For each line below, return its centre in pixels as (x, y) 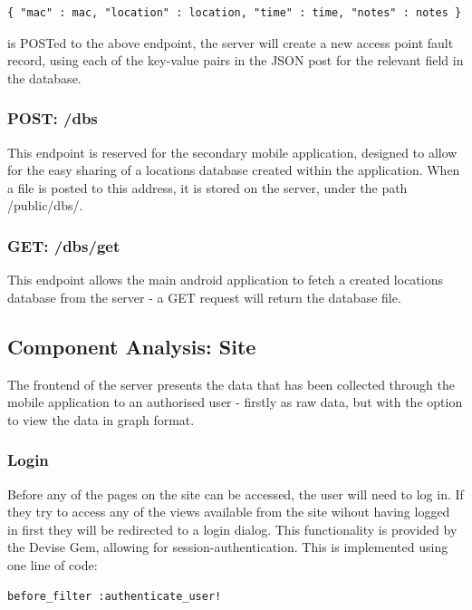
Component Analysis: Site (132, 346)
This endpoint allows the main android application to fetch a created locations (225, 280)
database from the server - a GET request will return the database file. (204, 297)
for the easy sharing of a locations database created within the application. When (234, 170)
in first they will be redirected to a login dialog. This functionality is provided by (232, 529)
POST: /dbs (53, 118)
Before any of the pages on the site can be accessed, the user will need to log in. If (236, 494)
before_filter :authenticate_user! (115, 596)
